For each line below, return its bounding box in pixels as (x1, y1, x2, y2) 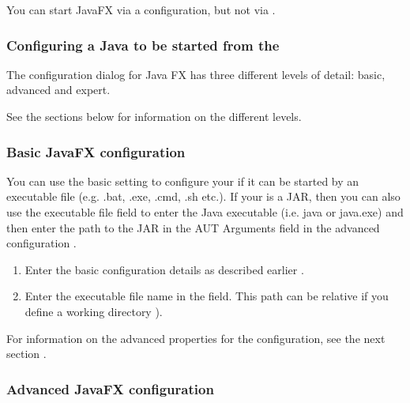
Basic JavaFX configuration (6, 141, 186, 161)
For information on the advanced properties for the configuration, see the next (6, 330, 386, 346)
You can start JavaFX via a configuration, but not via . (6, 2, 276, 17)
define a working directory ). (24, 303, 163, 319)
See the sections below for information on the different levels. (6, 108, 302, 124)
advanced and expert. (6, 81, 111, 98)
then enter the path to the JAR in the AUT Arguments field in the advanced (6, 219, 380, 235)
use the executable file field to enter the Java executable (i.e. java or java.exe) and (6, 204, 404, 220)
